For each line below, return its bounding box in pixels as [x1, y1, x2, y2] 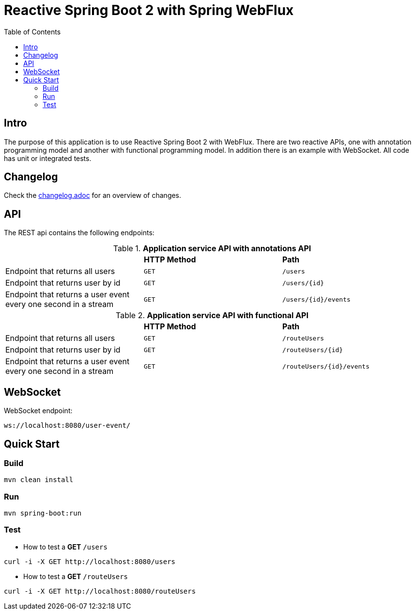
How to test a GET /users [23, 542, 108, 551]
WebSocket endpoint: [4, 406, 73, 415]
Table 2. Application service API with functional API [116, 310, 308, 321]
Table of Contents [4, 27, 61, 36]
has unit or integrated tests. [4, 154, 92, 162]
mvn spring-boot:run [4, 509, 82, 517]
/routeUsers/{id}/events [282, 362, 369, 370]
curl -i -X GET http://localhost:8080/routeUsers [4, 587, 196, 595]
